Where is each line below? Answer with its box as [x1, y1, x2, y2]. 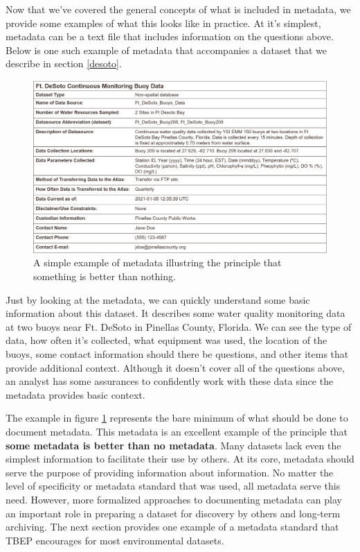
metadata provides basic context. [6, 387, 145, 402]
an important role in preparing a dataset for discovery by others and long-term [6, 506, 341, 520]
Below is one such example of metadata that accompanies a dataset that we [6, 42, 327, 57]
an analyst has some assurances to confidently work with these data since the [6, 374, 334, 388]
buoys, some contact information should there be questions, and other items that [6, 346, 349, 361]
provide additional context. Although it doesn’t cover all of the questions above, [6, 360, 345, 374]
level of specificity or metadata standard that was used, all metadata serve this [6, 478, 341, 493]
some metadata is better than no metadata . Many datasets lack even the [6, 438, 341, 452]
